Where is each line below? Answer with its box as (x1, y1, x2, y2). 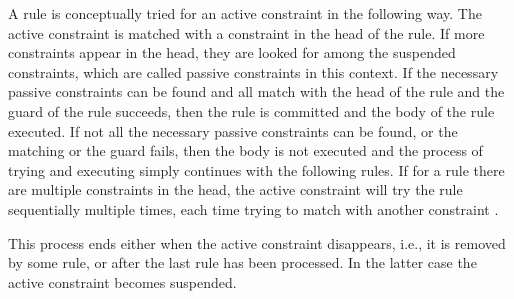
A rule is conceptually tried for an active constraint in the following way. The (8, 3, 482, 23)
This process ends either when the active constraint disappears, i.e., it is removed (8, 232, 506, 253)
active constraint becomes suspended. (8, 271, 237, 292)
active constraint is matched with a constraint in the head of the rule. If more (8, 22, 485, 43)
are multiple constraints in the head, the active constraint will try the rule (8, 179, 463, 200)
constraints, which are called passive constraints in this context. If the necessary (8, 61, 499, 82)
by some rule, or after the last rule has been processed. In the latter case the (8, 252, 477, 273)
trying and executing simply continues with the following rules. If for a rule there (8, 159, 505, 180)
